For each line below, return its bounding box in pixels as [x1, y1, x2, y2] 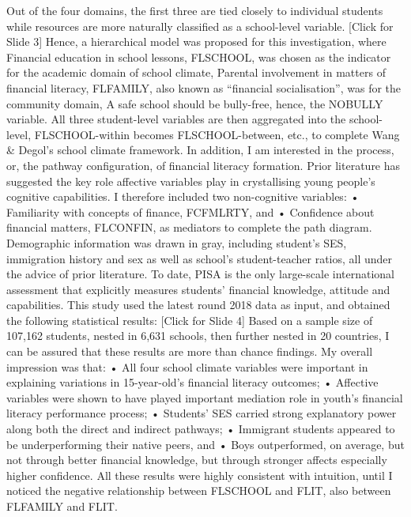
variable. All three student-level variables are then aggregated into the [6, 111, 346, 127]
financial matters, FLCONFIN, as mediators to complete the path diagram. [6, 219, 372, 236]
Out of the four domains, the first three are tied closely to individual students [6, 2, 383, 18]
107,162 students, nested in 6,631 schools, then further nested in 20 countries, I [6, 327, 390, 344]
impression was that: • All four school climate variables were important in [6, 358, 368, 375]
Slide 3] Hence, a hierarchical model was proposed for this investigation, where [6, 33, 386, 50]
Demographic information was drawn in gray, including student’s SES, [6, 234, 347, 251]
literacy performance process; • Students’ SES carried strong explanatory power [6, 405, 397, 421]
